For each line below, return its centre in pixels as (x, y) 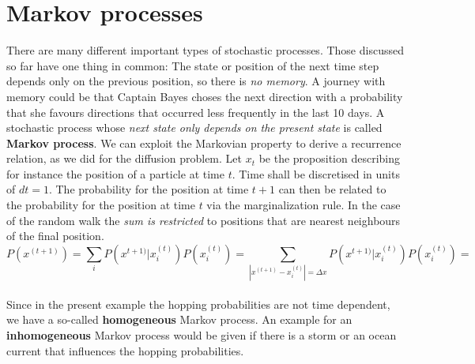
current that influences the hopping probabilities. (125, 350)
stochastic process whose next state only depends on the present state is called (194, 128)
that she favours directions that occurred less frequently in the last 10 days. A (196, 112)
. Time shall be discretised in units (316, 173)
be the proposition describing (330, 158)
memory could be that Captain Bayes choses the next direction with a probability (205, 96)
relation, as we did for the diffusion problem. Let (124, 158)
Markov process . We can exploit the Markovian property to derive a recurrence (204, 143)
